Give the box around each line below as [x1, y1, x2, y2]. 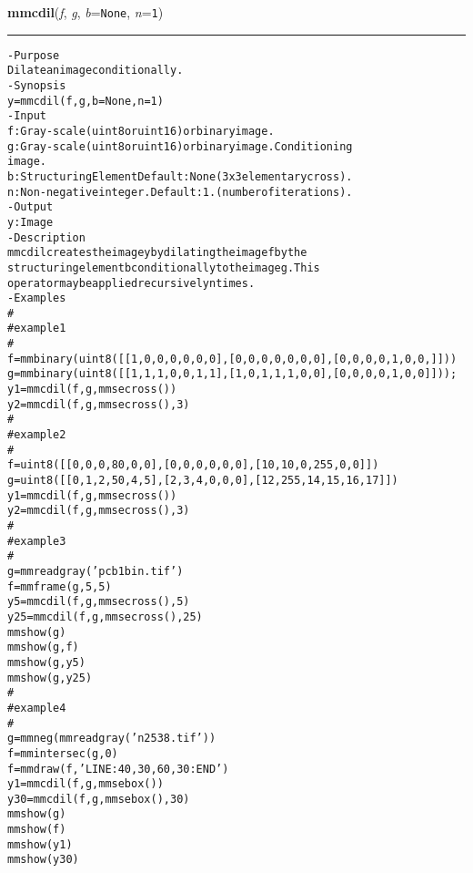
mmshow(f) [7, 823, 66, 837]
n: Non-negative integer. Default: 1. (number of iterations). [7, 185, 353, 199]
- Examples [7, 292, 66, 305]
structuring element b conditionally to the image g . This [7, 261, 320, 274]
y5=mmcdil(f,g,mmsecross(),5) [7, 595, 190, 609]
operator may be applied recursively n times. [7, 276, 256, 290]
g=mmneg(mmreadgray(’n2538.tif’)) [7, 732, 216, 745]
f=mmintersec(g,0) [7, 746, 118, 760]
